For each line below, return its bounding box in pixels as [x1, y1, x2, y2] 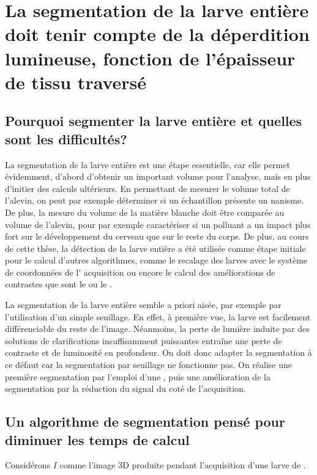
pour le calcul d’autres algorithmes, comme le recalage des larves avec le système [5, 254, 308, 267]
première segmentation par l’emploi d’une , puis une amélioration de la [5, 370, 270, 383]
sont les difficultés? [5, 129, 127, 148]
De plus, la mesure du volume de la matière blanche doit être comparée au [5, 205, 285, 218]
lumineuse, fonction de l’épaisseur [5, 45, 296, 70]
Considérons [5, 458, 51, 471]
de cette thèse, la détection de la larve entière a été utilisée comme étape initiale [5, 241, 306, 254]
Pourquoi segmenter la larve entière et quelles [5, 111, 302, 130]
